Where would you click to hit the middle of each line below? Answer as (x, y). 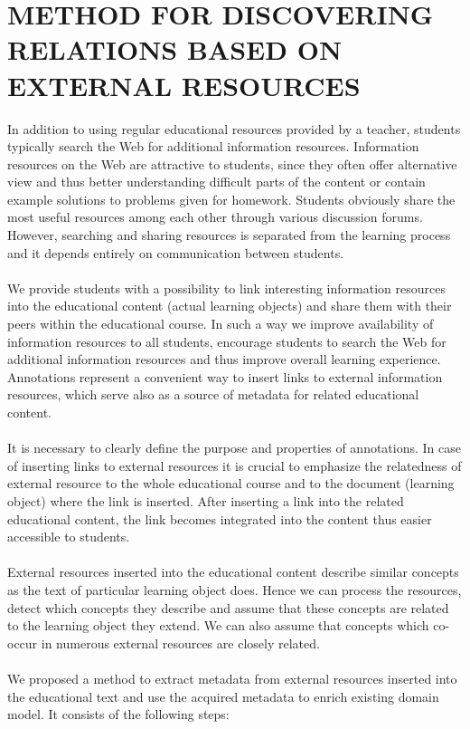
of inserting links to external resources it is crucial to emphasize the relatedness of (235, 465)
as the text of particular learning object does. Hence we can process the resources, (235, 589)
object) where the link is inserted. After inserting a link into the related (206, 500)
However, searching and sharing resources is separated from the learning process (229, 235)
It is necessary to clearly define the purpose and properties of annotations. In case (234, 448)
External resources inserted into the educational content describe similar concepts (233, 572)
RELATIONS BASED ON (175, 49)
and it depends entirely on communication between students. (176, 252)
